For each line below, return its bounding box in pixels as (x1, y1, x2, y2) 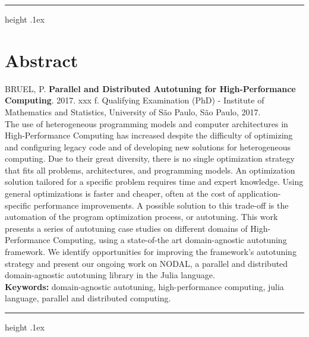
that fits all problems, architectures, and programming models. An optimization (5, 163, 295, 176)
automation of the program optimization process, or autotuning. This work (5, 210, 278, 223)
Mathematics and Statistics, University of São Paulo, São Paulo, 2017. (5, 105, 261, 118)
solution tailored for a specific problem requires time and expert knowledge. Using (5, 175, 304, 188)
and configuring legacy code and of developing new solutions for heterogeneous (5, 140, 291, 153)
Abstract (5, 48, 78, 72)
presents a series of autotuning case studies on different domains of (5, 222, 248, 234)
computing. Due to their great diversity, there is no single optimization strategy (5, 152, 295, 165)
